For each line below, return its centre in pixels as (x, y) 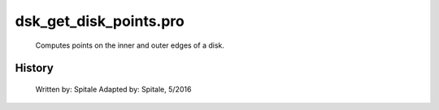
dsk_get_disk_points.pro (100, 21)
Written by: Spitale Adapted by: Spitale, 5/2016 (113, 89)
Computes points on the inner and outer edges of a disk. (130, 45)
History (35, 68)
